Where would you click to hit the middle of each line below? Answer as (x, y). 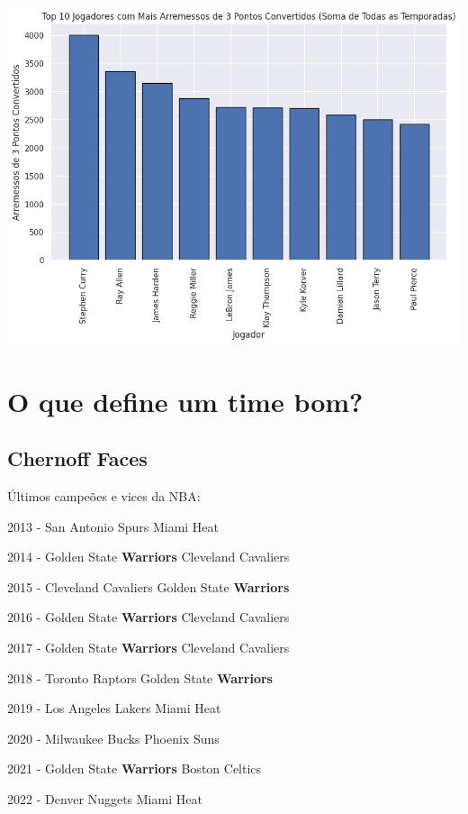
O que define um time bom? (185, 401)
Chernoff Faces (77, 458)
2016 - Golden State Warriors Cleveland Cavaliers (148, 617)
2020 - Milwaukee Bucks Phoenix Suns (113, 738)
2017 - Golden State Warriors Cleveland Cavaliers (148, 648)
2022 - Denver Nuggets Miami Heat (105, 798)
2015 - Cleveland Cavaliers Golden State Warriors (148, 586)
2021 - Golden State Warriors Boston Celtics (135, 768)
